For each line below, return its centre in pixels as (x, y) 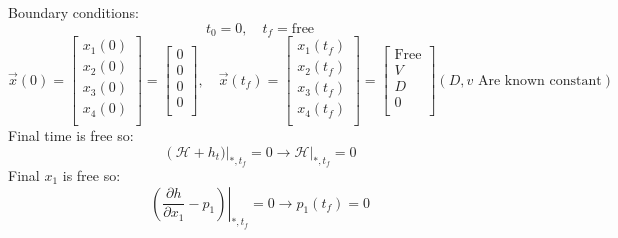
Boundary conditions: (74, 12)
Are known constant (539, 80)
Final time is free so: (71, 135)
